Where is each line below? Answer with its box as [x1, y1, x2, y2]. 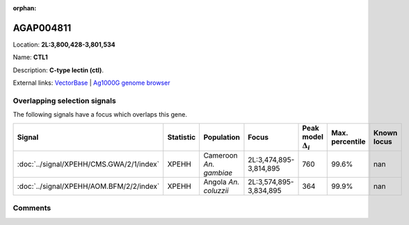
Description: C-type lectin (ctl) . [13, 66, 104, 74]
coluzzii [203, 186, 229, 195]
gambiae [203, 168, 233, 177]
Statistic [167, 132, 196, 142]
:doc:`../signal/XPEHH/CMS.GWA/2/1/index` [17, 160, 160, 169]
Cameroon [203, 151, 238, 160]
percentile [331, 136, 366, 146]
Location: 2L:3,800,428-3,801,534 [13, 40, 115, 49]
